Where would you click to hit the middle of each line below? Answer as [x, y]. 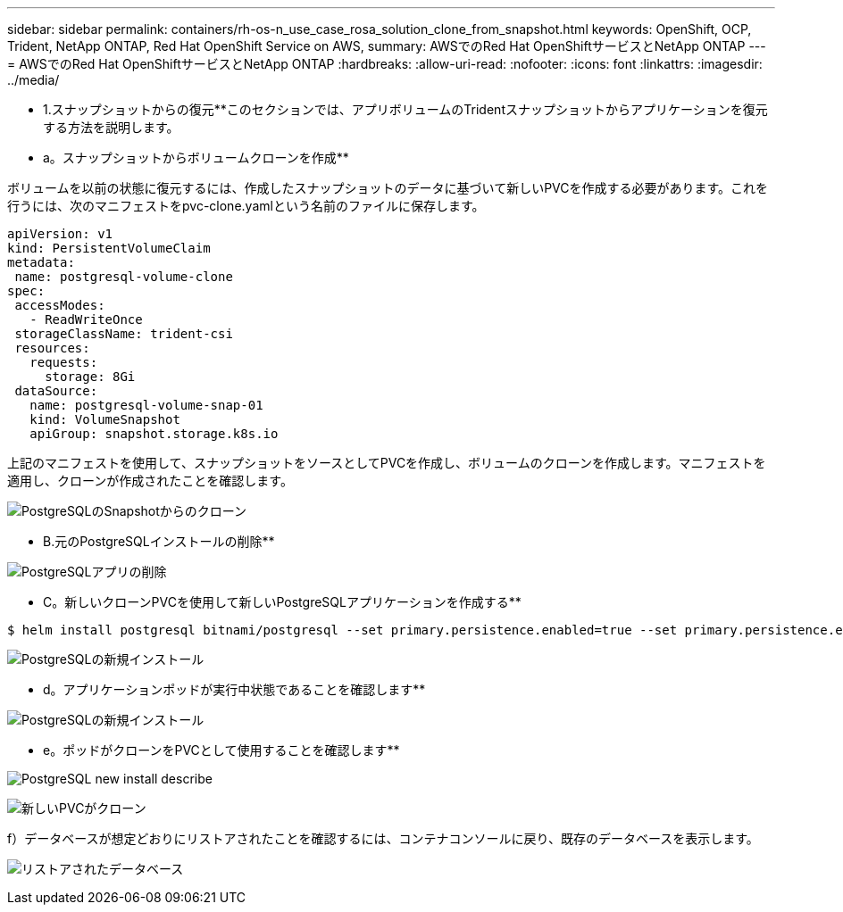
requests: [64, 362]
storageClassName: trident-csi [124, 334]
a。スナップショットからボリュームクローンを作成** [196, 158]
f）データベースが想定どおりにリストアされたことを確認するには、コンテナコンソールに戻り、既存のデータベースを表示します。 [383, 838]
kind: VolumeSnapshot [105, 419]
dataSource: [56, 391]
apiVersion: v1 [60, 234]
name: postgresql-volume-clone [124, 277]
